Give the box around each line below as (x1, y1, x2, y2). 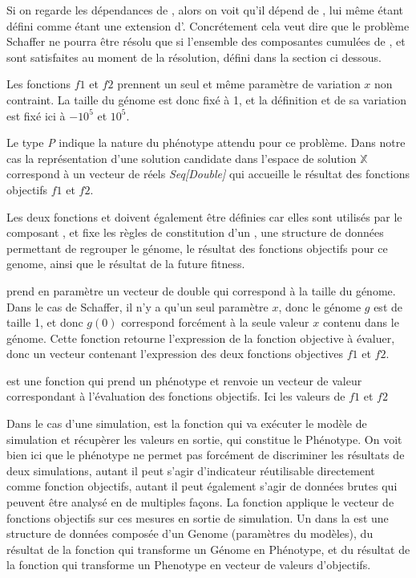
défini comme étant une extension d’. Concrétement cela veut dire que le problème (6, 17, 410, 34)
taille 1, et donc (6, 314, 83, 331)
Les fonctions (6, 75, 71, 92)
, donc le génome (278, 298, 361, 315)
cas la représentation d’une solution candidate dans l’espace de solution (6, 149, 357, 166)
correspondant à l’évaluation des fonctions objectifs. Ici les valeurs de (6, 388, 345, 405)
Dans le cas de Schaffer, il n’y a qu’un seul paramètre (6, 298, 269, 315)
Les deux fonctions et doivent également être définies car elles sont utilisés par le (6, 208, 402, 225)
